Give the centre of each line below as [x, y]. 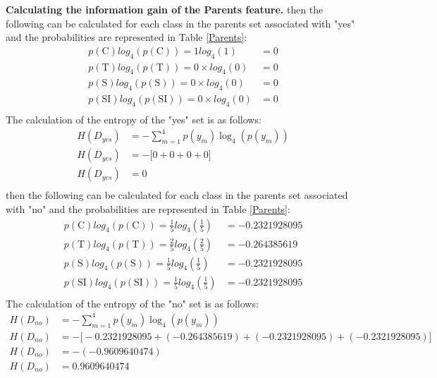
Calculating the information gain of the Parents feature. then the [165, 9]
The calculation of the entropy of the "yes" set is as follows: [134, 120]
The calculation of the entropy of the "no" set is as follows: [132, 303]
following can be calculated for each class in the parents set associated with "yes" [180, 23]
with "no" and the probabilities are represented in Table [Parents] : [148, 208]
